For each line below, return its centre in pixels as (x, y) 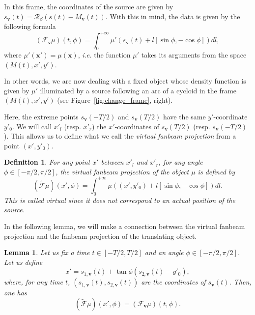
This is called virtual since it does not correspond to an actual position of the (120, 200)
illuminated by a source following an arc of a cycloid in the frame (138, 90)
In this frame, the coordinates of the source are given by (89, 6)
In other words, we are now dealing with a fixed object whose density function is (125, 81)
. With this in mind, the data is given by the (173, 16)
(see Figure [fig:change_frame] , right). (115, 100)
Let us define (23, 262)
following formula (30, 26)
